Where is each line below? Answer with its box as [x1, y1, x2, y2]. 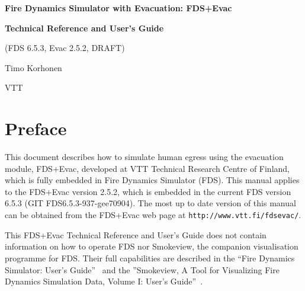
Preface [5, 116, 67, 140]
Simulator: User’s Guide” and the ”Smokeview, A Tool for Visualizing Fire [5, 263, 280, 276]
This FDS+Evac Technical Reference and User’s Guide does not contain [5, 228, 267, 241]
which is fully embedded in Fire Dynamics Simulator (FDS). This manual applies [5, 174, 300, 186]
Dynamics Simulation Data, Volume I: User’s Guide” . [5, 275, 203, 287]
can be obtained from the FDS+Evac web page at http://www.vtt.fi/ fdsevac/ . [5, 209, 301, 221]
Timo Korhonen [5, 61, 62, 73]
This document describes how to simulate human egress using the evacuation [5, 151, 284, 163]
